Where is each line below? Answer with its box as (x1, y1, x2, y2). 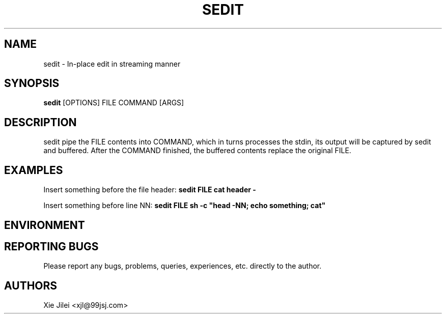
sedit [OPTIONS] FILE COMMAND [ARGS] (43, 98, 184, 107)
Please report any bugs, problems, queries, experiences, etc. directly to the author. (43, 262, 322, 271)
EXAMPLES (4, 163, 63, 177)
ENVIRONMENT (4, 218, 85, 232)
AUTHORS (4, 279, 58, 292)
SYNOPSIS (4, 77, 60, 90)
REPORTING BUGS (4, 240, 99, 253)
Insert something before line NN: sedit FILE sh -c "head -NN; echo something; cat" (43, 201, 326, 210)
